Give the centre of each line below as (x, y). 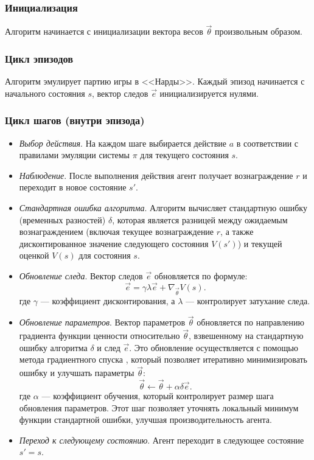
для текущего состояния (184, 155)
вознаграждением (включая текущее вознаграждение (117, 232)
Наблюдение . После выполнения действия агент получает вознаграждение (156, 175)
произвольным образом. (259, 31)
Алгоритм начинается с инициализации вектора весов (104, 31)
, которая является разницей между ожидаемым (200, 219)
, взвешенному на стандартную (246, 336)
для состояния (105, 255)
